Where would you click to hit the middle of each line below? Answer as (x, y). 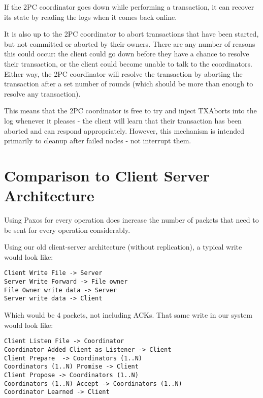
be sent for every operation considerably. (67, 229)
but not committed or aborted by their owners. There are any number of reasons (130, 43)
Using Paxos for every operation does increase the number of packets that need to (131, 220)
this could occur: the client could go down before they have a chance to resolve (127, 54)
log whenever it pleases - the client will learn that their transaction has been (123, 120)
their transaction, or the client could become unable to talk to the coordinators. (128, 63)
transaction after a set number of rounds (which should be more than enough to (129, 84)
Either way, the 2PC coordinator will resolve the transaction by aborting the (123, 73)
